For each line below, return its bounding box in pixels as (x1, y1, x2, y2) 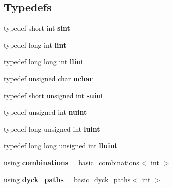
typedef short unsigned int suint (4, 90, 104, 100)
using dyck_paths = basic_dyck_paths (4, 174, 131, 184)
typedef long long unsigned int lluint (4, 140, 118, 151)
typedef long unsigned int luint (4, 123, 100, 134)
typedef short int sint (4, 23, 70, 33)
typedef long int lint (4, 39, 67, 50)
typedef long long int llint (4, 56, 84, 67)
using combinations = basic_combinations (4, 157, 139, 167)
